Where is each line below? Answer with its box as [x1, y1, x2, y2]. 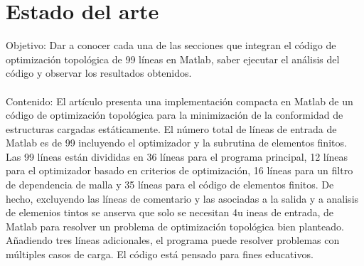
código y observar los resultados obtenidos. [6, 65, 192, 80]
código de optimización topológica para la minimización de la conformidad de [6, 107, 343, 122]
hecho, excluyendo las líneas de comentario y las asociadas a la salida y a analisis [6, 191, 359, 206]
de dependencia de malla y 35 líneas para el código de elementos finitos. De [6, 177, 334, 192]
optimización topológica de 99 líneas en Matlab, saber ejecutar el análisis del [6, 51, 340, 66]
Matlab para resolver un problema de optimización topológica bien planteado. [6, 218, 344, 233]
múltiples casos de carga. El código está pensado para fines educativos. [6, 247, 314, 262]
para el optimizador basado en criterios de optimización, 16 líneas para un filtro [6, 163, 353, 178]
